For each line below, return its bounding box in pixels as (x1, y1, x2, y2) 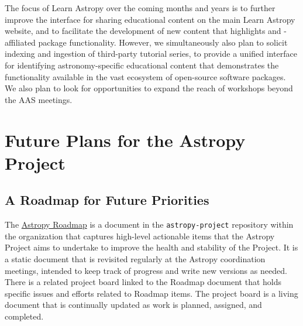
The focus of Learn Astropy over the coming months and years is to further (5, 2, 276, 13)
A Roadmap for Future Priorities (5, 191, 209, 209)
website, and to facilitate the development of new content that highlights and (5, 25, 281, 37)
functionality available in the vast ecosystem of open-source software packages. (5, 70, 286, 83)
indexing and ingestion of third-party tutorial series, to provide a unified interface (5, 47, 297, 60)
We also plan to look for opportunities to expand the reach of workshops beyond (5, 82, 293, 94)
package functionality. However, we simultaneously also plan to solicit (38, 36, 288, 48)
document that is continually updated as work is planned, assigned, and (5, 298, 262, 311)
